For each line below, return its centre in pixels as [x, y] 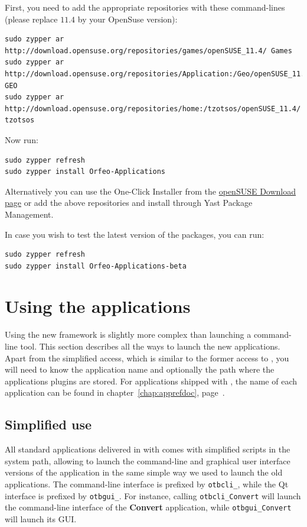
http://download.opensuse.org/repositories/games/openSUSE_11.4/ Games [148, 51]
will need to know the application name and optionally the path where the [140, 369]
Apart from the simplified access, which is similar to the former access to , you [147, 358]
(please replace [31, 19]
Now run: [22, 139]
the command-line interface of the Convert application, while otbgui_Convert [148, 507]
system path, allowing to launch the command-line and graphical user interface [148, 460]
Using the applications [98, 306]
